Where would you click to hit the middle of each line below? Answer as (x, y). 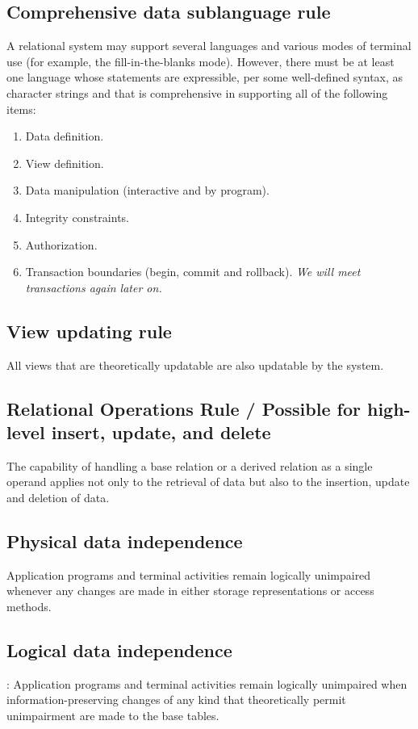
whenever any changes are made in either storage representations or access (190, 591)
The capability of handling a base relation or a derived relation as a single (190, 465)
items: (21, 109)
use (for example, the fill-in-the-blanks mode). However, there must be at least (201, 61)
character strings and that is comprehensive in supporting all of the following (197, 92)
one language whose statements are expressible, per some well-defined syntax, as (205, 77)
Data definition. (65, 136)
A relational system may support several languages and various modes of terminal (209, 46)
